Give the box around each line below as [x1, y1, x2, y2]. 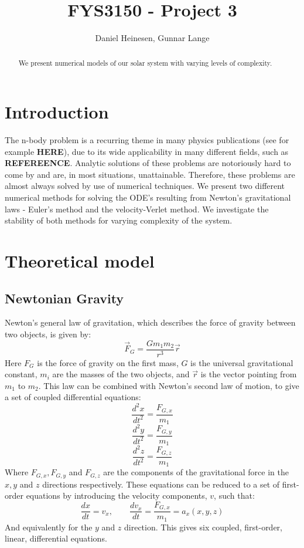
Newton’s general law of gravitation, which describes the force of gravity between [5, 316, 296, 329]
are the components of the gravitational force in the [103, 466, 289, 478]
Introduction [5, 100, 109, 124]
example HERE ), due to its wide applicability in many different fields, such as [5, 145, 289, 157]
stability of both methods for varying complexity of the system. [5, 214, 233, 226]
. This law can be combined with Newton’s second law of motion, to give [38, 379, 299, 391]
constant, [5, 368, 37, 380]
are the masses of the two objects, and [52, 368, 190, 380]
